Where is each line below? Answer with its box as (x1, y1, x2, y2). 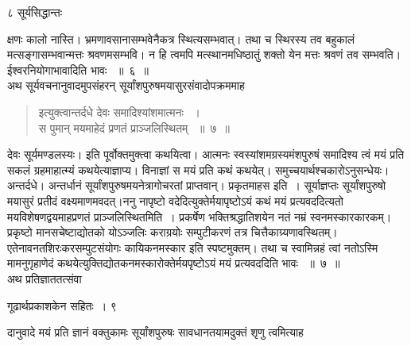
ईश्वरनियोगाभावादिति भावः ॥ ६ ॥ (7, 61, 149, 78)
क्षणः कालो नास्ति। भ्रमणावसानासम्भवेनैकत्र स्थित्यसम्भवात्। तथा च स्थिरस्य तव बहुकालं (7, 30, 355, 47)
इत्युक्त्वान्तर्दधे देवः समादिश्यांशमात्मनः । (38, 103, 200, 120)
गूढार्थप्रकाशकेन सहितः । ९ (7, 297, 117, 313)
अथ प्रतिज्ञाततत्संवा (7, 270, 82, 286)
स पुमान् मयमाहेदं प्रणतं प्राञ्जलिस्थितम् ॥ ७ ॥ (38, 119, 230, 136)
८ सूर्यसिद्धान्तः (7, 4, 62, 20)
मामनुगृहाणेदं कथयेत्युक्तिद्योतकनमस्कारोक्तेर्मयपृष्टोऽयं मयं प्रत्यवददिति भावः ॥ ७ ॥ (7, 255, 340, 271)
